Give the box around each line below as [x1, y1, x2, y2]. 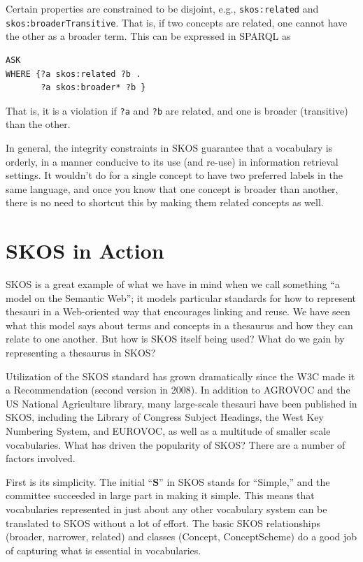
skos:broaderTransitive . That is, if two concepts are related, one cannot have [6, 15, 348, 29]
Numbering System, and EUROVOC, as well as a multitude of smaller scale [6, 423, 331, 438]
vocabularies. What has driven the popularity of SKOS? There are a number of [6, 437, 346, 452]
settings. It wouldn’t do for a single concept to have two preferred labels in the [6, 168, 343, 182]
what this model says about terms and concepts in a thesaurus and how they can [6, 317, 353, 332]
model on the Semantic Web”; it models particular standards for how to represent [6, 290, 357, 305]
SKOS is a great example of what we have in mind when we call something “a [6, 277, 340, 291]
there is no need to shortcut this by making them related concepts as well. [6, 195, 324, 210]
